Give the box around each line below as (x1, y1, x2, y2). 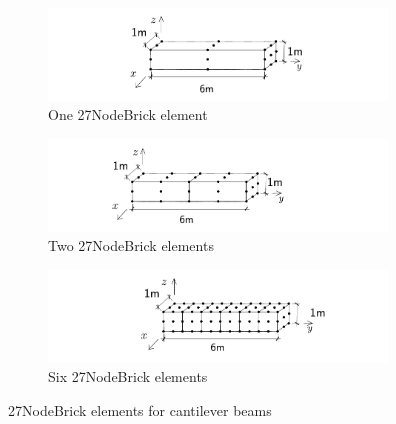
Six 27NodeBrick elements (48, 366, 208, 387)
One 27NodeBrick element (48, 104, 208, 125)
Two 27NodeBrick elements (48, 235, 214, 256)
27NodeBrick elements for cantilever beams (8, 399, 272, 420)
